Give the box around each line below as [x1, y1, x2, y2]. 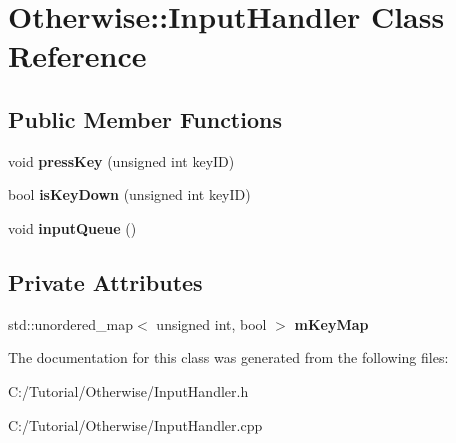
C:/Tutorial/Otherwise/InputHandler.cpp [8, 414, 263, 435]
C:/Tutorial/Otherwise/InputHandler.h [8, 380, 249, 401]
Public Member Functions [8, 103, 282, 134]
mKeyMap [294, 313, 369, 334]
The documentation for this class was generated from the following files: [8, 347, 449, 368]
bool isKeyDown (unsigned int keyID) [8, 184, 251, 205]
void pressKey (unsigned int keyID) [8, 150, 235, 171]
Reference [8, 35, 147, 76]
